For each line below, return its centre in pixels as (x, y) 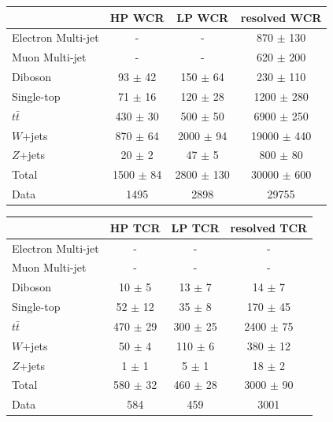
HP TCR (135, 227)
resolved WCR (281, 17)
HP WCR (137, 17)
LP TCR (195, 227)
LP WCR (203, 17)
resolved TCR (269, 227)
